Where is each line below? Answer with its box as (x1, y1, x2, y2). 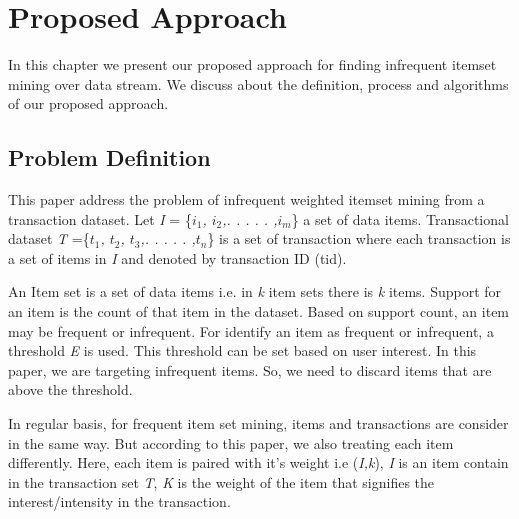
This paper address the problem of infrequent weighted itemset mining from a (8, 189, 485, 210)
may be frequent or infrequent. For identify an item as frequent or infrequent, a (8, 320, 494, 341)
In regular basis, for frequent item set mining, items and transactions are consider (8, 413, 509, 434)
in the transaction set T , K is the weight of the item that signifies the (8, 471, 435, 492)
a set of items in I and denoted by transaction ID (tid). (8, 247, 347, 268)
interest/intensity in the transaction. (8, 491, 231, 512)
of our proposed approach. (8, 93, 169, 114)
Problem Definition (8, 142, 211, 173)
